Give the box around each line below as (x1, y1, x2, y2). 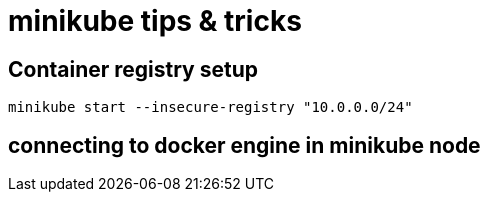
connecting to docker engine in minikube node (8, 132, 481, 158)
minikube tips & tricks (8, 4, 302, 38)
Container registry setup (8, 56, 259, 82)
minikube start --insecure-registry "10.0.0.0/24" (8, 99, 413, 116)
